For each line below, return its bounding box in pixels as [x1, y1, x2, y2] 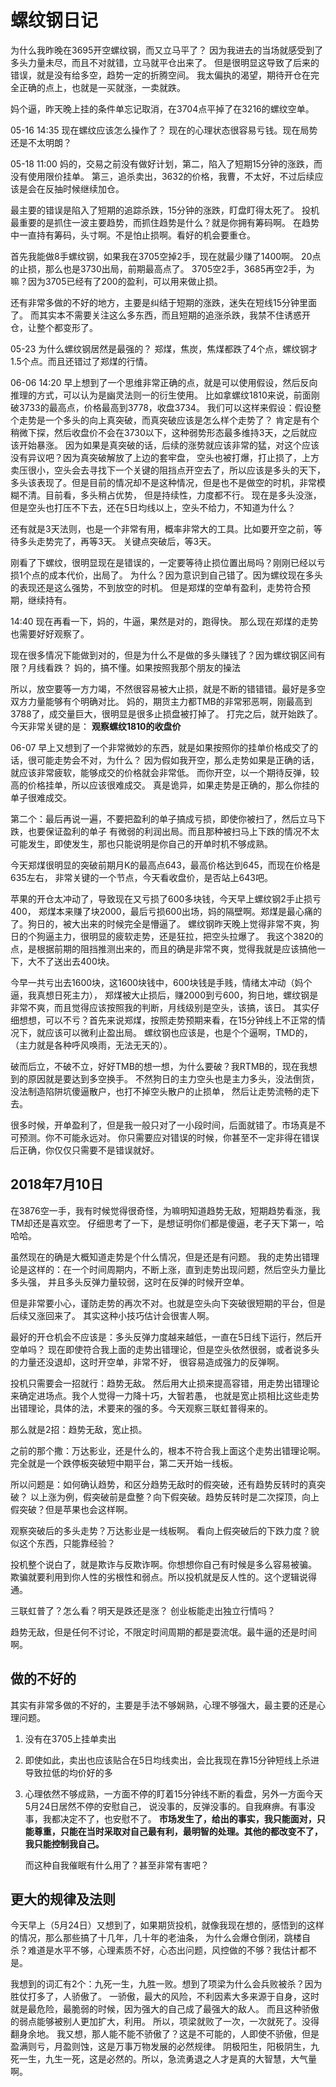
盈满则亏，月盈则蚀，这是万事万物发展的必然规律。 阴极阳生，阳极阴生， [10, 2041, 311, 2053]
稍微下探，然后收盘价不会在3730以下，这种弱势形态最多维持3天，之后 [10, 426, 300, 438]
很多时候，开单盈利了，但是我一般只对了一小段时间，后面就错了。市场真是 [10, 1119, 317, 1131]
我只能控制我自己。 [24, 1837, 105, 1850]
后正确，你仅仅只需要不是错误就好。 [10, 1144, 160, 1156]
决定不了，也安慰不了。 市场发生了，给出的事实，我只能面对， [59, 1812, 317, 1825]
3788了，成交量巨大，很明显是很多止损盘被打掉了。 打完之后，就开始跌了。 [10, 707, 323, 720]
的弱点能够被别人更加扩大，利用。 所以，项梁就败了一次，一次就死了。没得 [10, 2016, 320, 2028]
